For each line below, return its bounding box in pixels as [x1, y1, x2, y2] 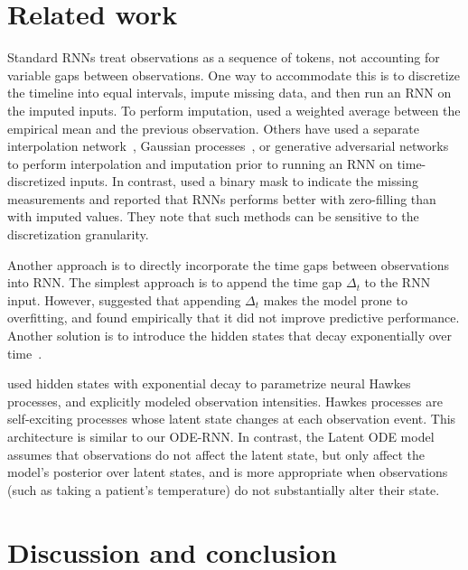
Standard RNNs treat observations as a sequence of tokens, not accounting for [7, 48, 440, 67]
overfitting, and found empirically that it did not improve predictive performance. [7, 308, 460, 327]
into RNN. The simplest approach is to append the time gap [7, 273, 342, 292]
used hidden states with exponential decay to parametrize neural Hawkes [7, 374, 411, 393]
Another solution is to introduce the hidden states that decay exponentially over [7, 326, 452, 345]
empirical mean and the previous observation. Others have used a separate [7, 118, 419, 137]
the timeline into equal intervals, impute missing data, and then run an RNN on [7, 83, 452, 102]
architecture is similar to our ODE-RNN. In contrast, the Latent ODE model [7, 427, 435, 445]
